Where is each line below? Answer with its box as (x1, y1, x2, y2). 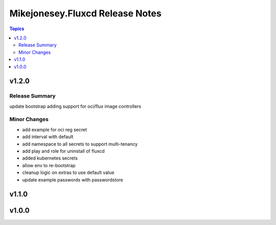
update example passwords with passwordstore (22, 176, 124, 183)
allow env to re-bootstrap (22, 162, 76, 168)
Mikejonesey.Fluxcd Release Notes (9, 8, 162, 19)
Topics (9, 26, 25, 32)
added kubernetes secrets (22, 155, 78, 161)
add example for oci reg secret (22, 126, 87, 132)
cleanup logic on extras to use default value (22, 169, 114, 176)
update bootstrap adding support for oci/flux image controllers (9, 103, 142, 109)
